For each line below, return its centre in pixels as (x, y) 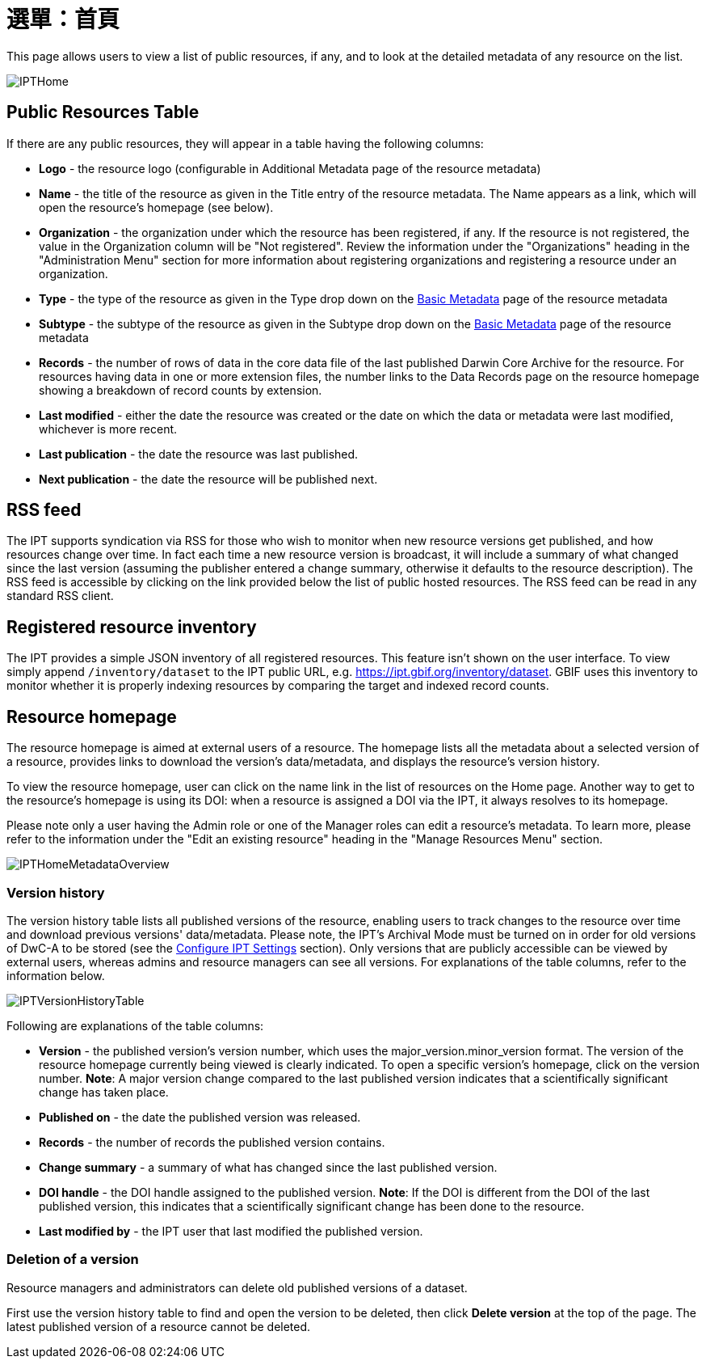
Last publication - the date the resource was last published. (199, 454)
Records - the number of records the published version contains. (212, 1142)
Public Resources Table (103, 112)
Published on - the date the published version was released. (200, 1117)
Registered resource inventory (132, 627)
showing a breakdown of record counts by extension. (181, 390)
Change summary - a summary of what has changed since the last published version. (268, 1167)
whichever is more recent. (108, 429)
